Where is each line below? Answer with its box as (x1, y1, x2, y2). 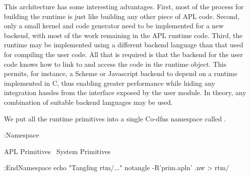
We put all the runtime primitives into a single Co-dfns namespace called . (4, 113, 226, 123)
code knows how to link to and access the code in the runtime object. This (4, 59, 227, 69)
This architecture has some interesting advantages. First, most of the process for (4, 1, 244, 11)
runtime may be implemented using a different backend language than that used (4, 39, 244, 50)
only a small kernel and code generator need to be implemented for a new (4, 20, 224, 31)
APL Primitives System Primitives (4, 146, 111, 156)
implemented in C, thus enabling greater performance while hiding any (4, 78, 215, 88)
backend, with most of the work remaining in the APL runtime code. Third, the (4, 30, 243, 40)
